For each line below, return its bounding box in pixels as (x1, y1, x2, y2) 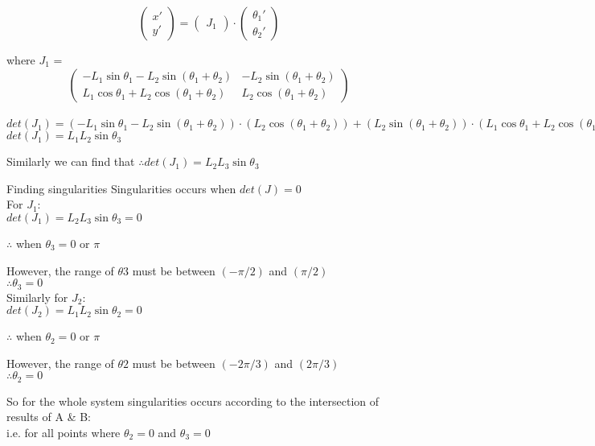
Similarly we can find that (6, 153, 135, 170)
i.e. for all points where (6, 424, 121, 441)
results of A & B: (6, 408, 91, 425)
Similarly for (6, 288, 68, 305)
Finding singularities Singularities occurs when (6, 180, 236, 196)
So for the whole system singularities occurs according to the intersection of (6, 392, 380, 409)
